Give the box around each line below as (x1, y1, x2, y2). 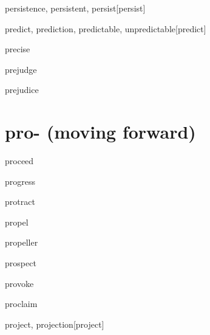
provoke (5, 277, 34, 289)
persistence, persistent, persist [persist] (5, 2, 146, 14)
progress (5, 174, 36, 187)
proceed (5, 154, 34, 167)
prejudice (5, 83, 39, 96)
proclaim (5, 297, 38, 310)
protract (5, 195, 35, 208)
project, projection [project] (5, 317, 104, 330)
